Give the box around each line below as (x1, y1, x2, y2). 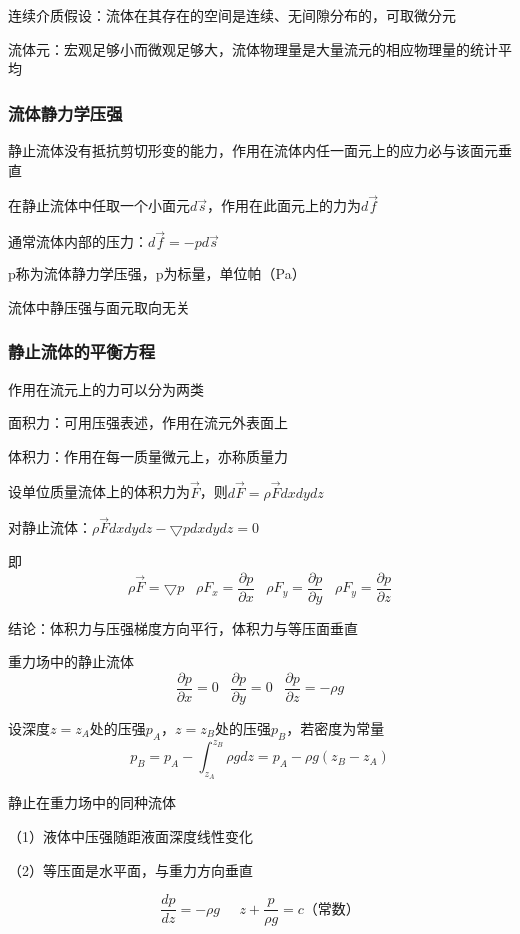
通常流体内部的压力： (8, 236, 148, 251)
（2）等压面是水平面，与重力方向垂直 (8, 859, 253, 880)
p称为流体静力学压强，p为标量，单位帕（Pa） (8, 263, 306, 284)
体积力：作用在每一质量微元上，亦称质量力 (8, 445, 288, 466)
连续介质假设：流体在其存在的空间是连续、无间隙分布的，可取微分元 (8, 5, 456, 25)
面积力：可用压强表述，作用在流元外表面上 (8, 412, 288, 433)
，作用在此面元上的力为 (207, 195, 362, 216)
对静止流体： (8, 517, 92, 538)
